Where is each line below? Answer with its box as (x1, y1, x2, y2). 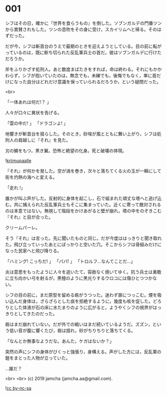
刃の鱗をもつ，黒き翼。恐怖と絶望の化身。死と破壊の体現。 (5, 148, 127, 154)
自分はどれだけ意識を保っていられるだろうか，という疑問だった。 (26, 78, 162, 85)
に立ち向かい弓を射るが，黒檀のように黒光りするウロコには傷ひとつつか (5, 275, 153, 281)
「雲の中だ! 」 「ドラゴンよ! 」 (5, 120, 68, 126)
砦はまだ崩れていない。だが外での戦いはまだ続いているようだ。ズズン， (5, 321, 153, 327)
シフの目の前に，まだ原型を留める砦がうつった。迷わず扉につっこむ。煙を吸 (5, 292, 162, 298)
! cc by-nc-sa (5, 385, 31, 391)
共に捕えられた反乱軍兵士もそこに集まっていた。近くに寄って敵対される (13, 201, 162, 207)
